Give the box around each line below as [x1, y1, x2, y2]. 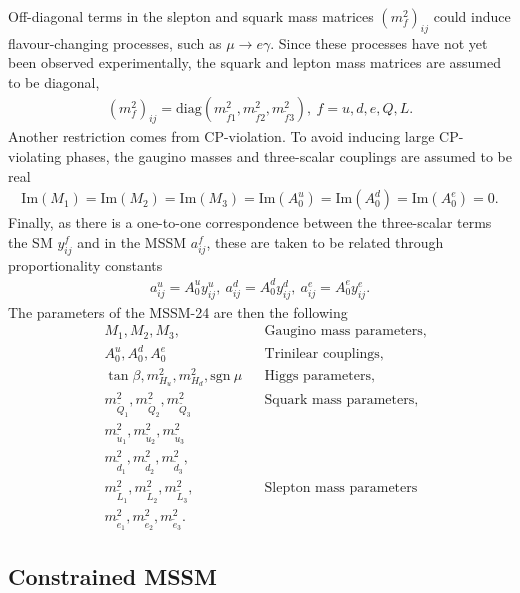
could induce [433, 6, 511, 26]
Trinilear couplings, [264, 347, 384, 362]
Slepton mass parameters [264, 480, 418, 495]
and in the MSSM [77, 231, 187, 252]
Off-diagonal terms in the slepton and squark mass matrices [8, 6, 374, 26]
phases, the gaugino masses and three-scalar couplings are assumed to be [65, 146, 512, 166]
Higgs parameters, [264, 368, 375, 383]
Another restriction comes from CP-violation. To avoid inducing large [8, 126, 435, 147]
